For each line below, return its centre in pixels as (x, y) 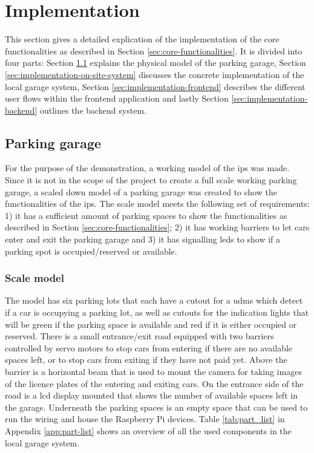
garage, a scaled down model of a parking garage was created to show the (141, 191)
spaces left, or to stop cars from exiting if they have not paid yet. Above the (146, 360)
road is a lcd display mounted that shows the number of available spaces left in (151, 395)
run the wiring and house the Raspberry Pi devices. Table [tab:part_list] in (145, 419)
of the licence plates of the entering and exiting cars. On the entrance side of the (154, 383)
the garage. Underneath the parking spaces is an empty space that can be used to (156, 407)
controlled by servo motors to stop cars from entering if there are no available (149, 347)
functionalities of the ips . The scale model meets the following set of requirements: (157, 204)
